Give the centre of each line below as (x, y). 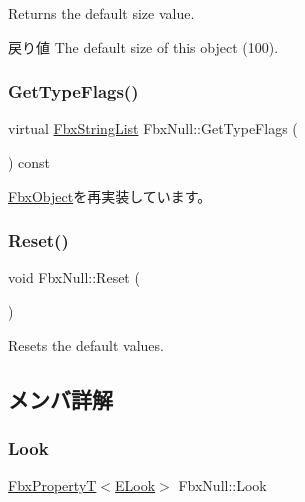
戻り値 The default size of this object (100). (143, 46)
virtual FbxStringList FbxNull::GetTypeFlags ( (153, 128)
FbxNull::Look (222, 485)
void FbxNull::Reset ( (74, 277)
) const (29, 162)
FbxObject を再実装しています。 (110, 195)
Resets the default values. (86, 344)
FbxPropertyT (52, 485)
